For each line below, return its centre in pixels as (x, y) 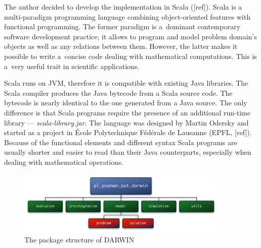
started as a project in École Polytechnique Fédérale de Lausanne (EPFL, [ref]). (128, 132)
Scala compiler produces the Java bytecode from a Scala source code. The (118, 92)
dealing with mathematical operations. (64, 162)
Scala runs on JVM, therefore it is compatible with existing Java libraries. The (126, 83)
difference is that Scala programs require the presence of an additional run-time (127, 112)
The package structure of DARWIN (79, 239)
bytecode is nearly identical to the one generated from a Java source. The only (126, 103)
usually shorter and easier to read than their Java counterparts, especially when (128, 152)
